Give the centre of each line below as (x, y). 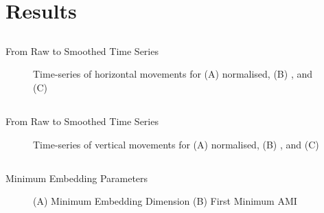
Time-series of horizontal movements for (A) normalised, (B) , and (173, 74)
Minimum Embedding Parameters (77, 178)
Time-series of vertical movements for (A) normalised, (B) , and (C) (176, 144)
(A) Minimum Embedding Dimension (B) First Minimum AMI (165, 201)
